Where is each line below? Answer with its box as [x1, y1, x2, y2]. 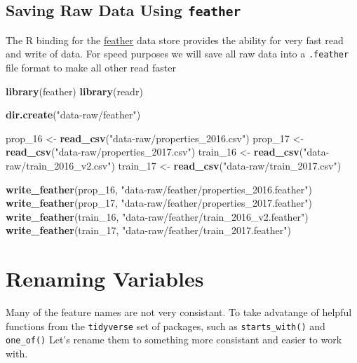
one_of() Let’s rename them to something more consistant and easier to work [6, 332, 342, 347]
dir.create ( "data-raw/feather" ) [6, 107, 141, 122]
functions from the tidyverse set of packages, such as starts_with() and [6, 318, 325, 333]
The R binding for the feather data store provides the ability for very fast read [6, 32, 344, 47]
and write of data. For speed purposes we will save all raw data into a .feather [6, 46, 349, 61]
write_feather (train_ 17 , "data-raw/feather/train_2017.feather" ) [6, 223, 291, 238]
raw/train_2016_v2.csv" [6, 158, 112, 172]
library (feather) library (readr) [6, 83, 143, 98]
